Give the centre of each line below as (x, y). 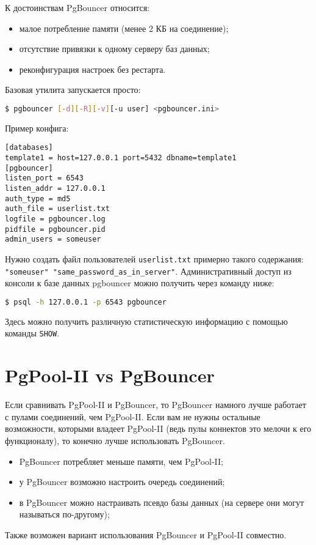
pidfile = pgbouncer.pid (55, 229)
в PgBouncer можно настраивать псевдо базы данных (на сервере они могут (162, 502)
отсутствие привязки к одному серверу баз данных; (114, 49)
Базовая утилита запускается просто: (73, 90)
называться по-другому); (64, 514)
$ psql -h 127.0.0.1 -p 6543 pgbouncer (86, 302)
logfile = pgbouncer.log (55, 219)
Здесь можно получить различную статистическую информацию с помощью (146, 321)
